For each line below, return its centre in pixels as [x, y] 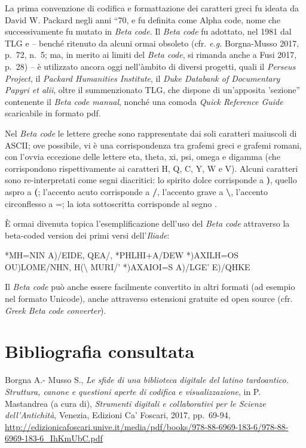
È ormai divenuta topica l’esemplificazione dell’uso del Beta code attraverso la [147, 223]
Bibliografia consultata [100, 351]
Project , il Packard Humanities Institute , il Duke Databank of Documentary [143, 78]
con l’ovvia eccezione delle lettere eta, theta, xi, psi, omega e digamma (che [143, 157]
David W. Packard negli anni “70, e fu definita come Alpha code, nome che [143, 19]
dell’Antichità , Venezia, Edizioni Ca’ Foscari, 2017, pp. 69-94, [118, 415]
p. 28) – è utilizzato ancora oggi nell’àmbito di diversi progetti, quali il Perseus [150, 66]
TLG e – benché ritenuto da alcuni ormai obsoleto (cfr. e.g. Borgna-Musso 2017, [152, 43]
